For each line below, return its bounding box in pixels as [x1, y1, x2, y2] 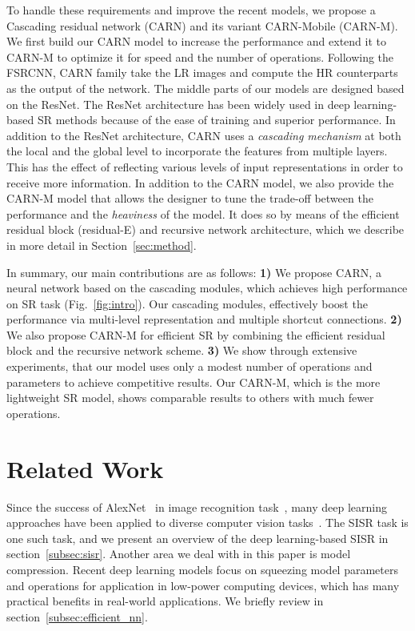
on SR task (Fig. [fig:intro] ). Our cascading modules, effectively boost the [6, 295, 368, 311]
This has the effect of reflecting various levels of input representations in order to [6, 158, 403, 175]
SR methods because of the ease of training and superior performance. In [37, 111, 396, 128]
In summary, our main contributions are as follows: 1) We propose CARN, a [6, 263, 381, 280]
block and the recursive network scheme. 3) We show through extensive [6, 342, 357, 359]
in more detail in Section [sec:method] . [6, 236, 197, 253]
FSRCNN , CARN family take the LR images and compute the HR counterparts [6, 64, 398, 81]
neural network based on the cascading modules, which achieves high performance [6, 279, 408, 296]
